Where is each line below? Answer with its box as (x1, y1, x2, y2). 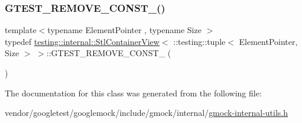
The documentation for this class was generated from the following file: (5, 86, 262, 99)
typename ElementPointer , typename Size (47, 24, 202, 36)
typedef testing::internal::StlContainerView (5, 35, 160, 47)
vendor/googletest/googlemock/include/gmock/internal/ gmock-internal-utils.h (5, 106, 288, 119)
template (5, 24, 37, 36)
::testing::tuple (173, 35, 226, 47)
